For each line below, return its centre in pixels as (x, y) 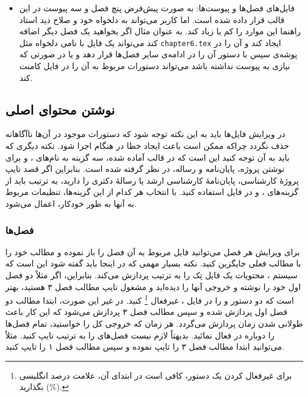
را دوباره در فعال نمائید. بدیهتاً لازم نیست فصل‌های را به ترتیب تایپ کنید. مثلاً (140, 335)
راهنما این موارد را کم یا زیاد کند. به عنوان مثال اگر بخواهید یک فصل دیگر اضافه (160, 31)
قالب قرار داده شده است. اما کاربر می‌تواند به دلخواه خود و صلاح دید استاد (152, 19)
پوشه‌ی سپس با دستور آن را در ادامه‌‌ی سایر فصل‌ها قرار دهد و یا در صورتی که (158, 54)
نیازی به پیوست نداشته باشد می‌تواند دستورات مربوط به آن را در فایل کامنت (155, 66)
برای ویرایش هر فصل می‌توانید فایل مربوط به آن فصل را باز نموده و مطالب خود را (153, 251)
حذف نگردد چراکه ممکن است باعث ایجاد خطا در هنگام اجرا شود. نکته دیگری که (147, 146)
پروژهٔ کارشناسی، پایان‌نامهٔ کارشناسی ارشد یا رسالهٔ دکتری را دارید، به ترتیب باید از (152, 180)
